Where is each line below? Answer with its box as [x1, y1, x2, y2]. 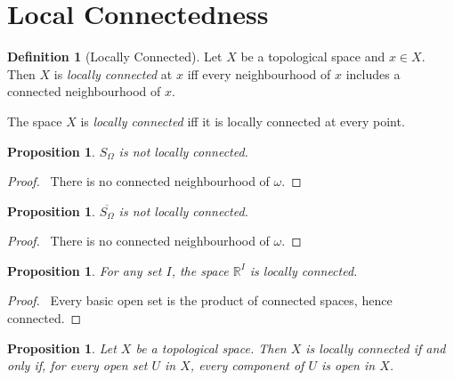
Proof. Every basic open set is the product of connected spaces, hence [7, 291, 393, 310]
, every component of [190, 356, 304, 375]
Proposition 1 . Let [7, 338, 117, 357]
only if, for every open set [7, 356, 148, 375]
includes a [345, 64, 401, 83]
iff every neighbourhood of [187, 64, 331, 83]
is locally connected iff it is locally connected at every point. [80, 111, 405, 130]
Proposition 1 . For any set [7, 261, 162, 279]
